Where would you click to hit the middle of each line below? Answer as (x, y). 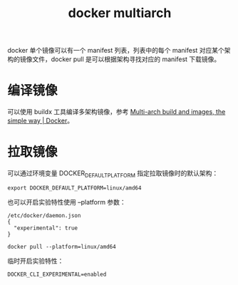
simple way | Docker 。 (40, 121)
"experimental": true (46, 228)
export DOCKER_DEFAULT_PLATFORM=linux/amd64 (74, 188)
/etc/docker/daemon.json (44, 215)
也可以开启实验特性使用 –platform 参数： (67, 202)
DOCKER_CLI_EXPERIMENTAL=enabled (57, 274)
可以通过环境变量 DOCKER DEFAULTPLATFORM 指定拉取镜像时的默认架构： (113, 174)
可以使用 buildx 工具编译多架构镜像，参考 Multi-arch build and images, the (117, 112)
